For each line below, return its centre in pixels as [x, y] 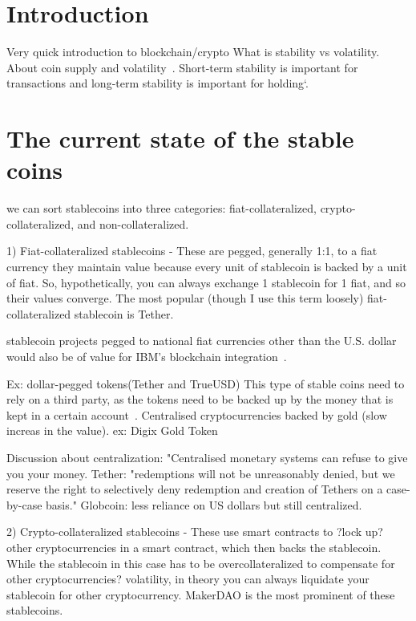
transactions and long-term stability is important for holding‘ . [158, 83]
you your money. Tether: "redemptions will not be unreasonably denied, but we [201, 473]
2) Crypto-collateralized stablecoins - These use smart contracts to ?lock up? [195, 532]
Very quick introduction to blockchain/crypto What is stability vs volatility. [193, 52]
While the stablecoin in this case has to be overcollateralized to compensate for [201, 563]
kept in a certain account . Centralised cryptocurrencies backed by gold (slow [197, 414]
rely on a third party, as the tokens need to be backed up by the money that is [200, 399]
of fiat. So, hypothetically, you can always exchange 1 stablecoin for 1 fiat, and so [206, 282]
